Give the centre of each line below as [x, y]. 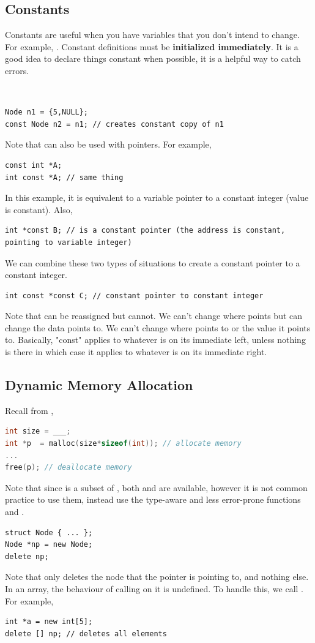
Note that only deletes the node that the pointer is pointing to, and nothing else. [157, 577]
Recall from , [29, 410]
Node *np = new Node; [49, 545]
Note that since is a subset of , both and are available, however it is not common [156, 487]
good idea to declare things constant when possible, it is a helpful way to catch [153, 58]
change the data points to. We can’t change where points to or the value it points [158, 327]
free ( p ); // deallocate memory [69, 468]
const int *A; [34, 165]
